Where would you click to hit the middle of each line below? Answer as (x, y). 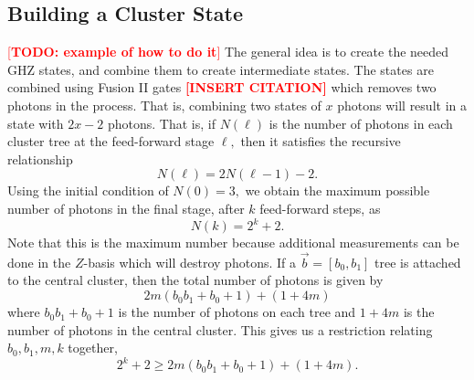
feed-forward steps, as (320, 208)
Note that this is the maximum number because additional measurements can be (233, 243)
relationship (40, 158)
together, (93, 348)
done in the (39, 262)
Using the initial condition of (88, 190)
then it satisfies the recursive (321, 141)
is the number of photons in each (361, 123)
